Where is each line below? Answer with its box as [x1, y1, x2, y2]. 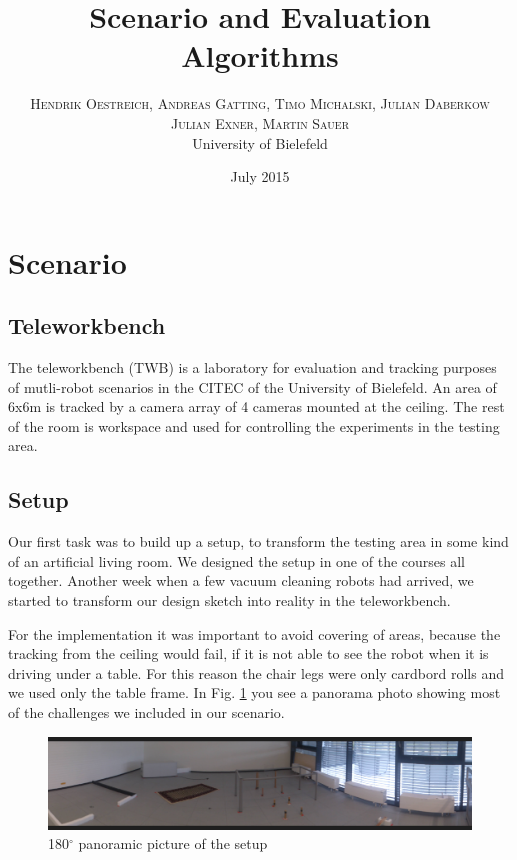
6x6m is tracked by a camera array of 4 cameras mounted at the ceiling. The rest [8, 396, 505, 417]
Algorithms [181, 35, 339, 76]
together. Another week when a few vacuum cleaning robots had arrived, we [8, 570, 474, 591]
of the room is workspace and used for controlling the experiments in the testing [8, 415, 500, 436]
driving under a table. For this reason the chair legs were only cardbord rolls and [8, 662, 504, 683]
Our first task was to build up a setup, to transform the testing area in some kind [8, 531, 509, 552]
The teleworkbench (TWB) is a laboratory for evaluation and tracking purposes [8, 357, 497, 378]
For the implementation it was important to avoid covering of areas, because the [8, 623, 501, 644]
